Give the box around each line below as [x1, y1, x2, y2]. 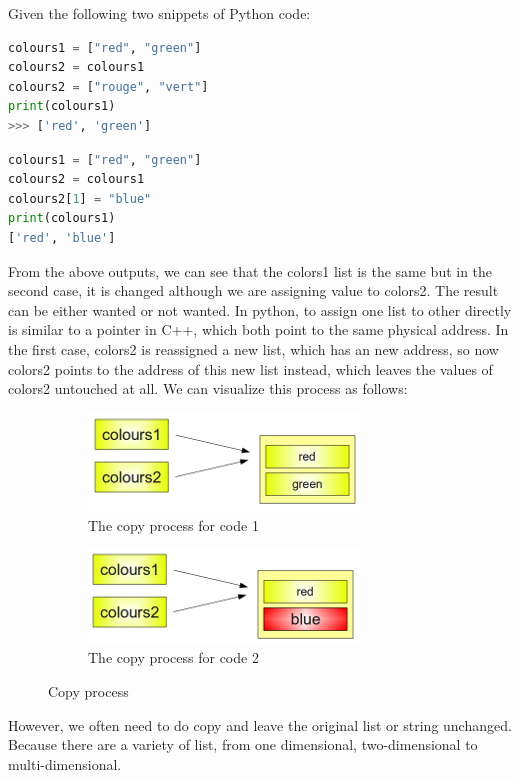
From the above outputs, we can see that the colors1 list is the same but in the [8, 260, 493, 281]
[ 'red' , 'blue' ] [8, 230, 116, 245]
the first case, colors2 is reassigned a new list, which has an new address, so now [8, 338, 499, 359]
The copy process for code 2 [88, 647, 259, 668]
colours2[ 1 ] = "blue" [8, 191, 152, 206]
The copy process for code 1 [88, 515, 259, 536]
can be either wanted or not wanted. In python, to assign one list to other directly [8, 299, 512, 320]
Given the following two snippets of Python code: [8, 3, 311, 23]
